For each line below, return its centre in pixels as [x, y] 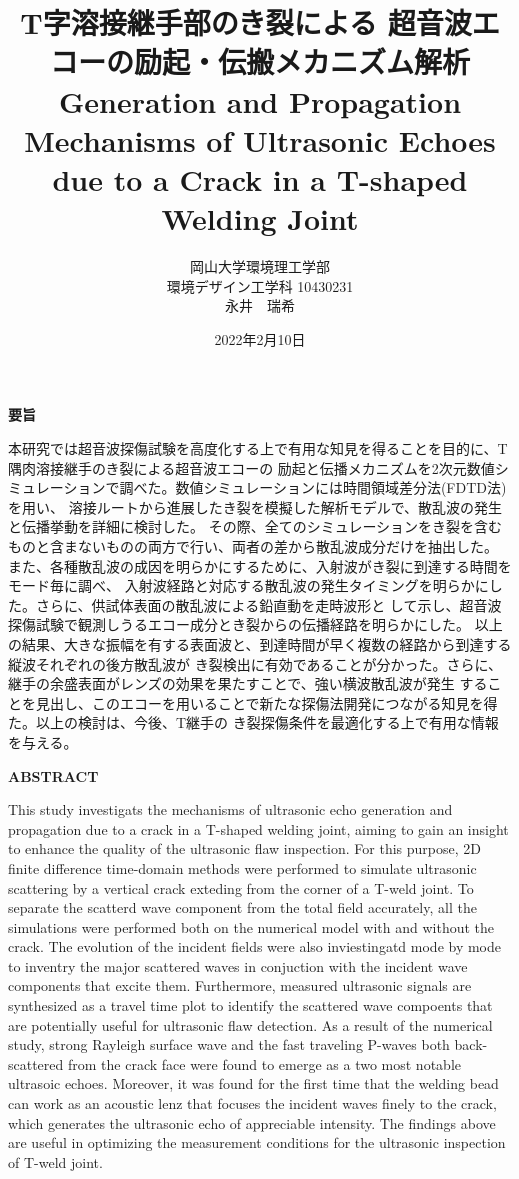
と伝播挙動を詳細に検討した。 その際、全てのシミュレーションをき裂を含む [255, 526]
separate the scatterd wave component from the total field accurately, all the [242, 907]
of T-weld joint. [55, 1161]
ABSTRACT [53, 775]
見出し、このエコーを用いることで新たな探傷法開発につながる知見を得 [266, 702]
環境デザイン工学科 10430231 [260, 285]
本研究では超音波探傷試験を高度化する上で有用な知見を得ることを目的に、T [258, 448]
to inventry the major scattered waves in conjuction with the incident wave [238, 965]
